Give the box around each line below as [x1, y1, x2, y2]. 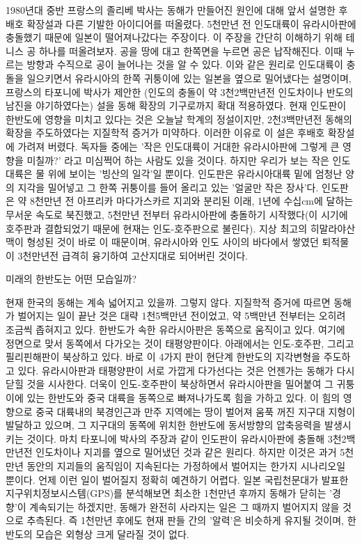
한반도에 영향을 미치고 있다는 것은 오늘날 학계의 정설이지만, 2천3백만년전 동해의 [6, 111, 352, 126]
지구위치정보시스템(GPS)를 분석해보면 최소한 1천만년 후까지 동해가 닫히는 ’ [6, 486, 333, 500]
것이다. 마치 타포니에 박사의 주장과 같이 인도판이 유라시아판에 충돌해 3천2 [26, 431, 347, 445]
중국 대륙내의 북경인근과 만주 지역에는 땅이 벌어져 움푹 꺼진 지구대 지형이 [36, 404, 356, 418]
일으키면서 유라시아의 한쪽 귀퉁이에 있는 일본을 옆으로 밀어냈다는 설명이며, [26, 70, 352, 85]
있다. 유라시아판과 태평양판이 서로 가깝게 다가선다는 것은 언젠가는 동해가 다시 [17, 363, 355, 377]
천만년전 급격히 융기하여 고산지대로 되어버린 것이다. [22, 248, 248, 262]
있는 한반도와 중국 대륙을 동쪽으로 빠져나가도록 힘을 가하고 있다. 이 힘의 [26, 390, 340, 405]
